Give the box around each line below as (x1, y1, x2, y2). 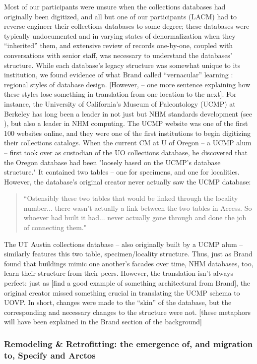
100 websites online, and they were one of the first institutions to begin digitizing (4, 127, 251, 138)
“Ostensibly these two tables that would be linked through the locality (23, 193, 238, 203)
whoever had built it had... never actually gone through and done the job (23, 212, 247, 223)
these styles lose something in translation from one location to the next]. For (4, 89, 237, 99)
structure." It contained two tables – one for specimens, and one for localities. (4, 167, 240, 177)
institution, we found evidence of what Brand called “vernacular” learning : (4, 69, 233, 80)
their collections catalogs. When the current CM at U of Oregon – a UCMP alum (4, 137, 252, 148)
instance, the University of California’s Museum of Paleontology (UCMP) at (4, 98, 236, 109)
